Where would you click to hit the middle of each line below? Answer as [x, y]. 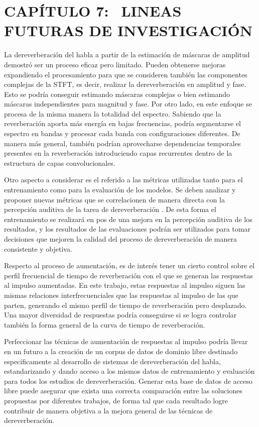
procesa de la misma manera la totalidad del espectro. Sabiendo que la [113, 113]
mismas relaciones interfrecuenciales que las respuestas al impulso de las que [121, 295]
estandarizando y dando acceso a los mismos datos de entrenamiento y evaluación [129, 371]
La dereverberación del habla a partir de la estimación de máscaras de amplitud [127, 55]
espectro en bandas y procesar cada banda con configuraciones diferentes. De [122, 133]
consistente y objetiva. [38, 248]
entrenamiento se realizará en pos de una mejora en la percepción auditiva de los [128, 219]
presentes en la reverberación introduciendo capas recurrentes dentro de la [118, 153]
